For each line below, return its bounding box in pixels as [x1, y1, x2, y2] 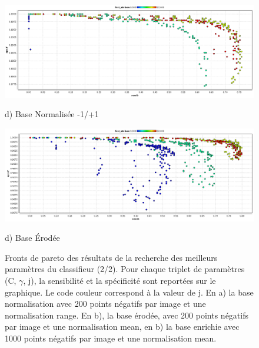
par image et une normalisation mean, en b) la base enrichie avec [5, 320, 240, 333]
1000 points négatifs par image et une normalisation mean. [5, 332, 217, 344]
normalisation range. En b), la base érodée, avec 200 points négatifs [5, 309, 249, 321]
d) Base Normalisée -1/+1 [5, 108, 99, 120]
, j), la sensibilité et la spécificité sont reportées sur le [23, 274, 216, 287]
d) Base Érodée [5, 231, 60, 244]
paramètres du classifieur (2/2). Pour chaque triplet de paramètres [5, 263, 245, 275]
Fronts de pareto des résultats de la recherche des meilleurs [5, 251, 218, 263]
